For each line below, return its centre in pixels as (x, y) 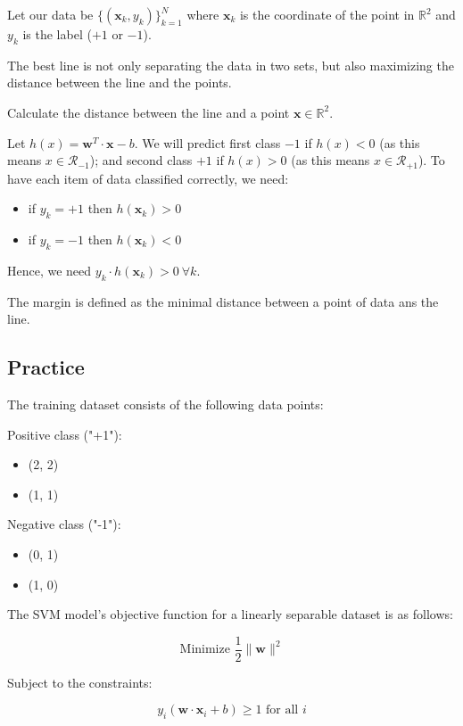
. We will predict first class (207, 142)
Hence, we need (50, 270)
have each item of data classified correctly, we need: (148, 178)
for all (282, 710)
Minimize (205, 650)
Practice (46, 367)
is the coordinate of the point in (327, 14)
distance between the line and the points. (120, 82)
